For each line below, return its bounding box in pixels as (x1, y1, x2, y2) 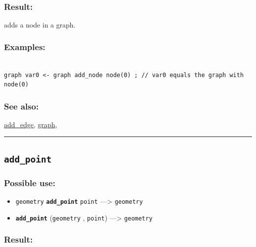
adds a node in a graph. (4, 20, 76, 30)
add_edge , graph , (4, 119, 57, 130)
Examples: (4, 40, 46, 53)
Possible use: (4, 176, 56, 189)
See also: (4, 100, 39, 112)
